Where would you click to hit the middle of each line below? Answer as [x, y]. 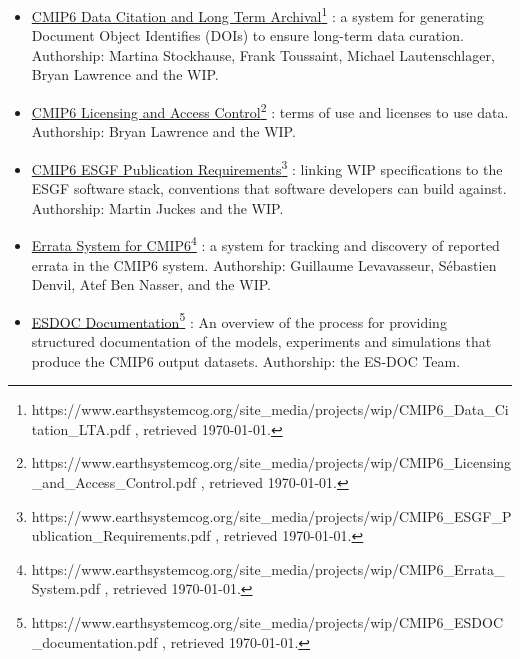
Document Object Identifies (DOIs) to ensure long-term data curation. [247, 35]
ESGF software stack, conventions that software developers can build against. [269, 188]
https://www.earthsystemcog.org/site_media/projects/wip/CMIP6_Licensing [271, 462]
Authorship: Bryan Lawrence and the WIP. [163, 131]
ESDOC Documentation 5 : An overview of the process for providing [239, 320]
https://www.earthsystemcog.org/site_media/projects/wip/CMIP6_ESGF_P [271, 515]
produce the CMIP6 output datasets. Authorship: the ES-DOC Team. [246, 360]
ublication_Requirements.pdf [121, 535]
